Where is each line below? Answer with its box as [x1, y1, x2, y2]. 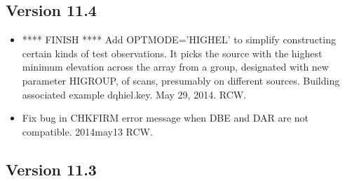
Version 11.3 [6, 158, 97, 180]
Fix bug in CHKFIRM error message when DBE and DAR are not [22, 110, 309, 125]
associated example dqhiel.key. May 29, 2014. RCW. [22, 87, 247, 101]
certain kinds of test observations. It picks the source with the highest [22, 45, 323, 60]
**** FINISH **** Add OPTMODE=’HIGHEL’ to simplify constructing [22, 32, 336, 47]
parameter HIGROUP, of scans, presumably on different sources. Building [22, 73, 340, 87]
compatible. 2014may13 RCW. [22, 124, 153, 138]
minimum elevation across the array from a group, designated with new [22, 59, 329, 74]
